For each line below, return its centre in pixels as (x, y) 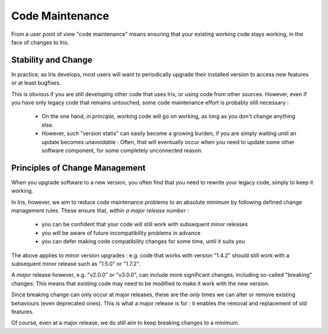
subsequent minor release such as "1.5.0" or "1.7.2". (76, 264)
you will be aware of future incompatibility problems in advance (121, 233)
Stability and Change (52, 60)
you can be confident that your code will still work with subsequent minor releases (145, 224)
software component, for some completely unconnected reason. (122, 150)
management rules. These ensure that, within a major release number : (100, 210)
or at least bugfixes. (36, 83)
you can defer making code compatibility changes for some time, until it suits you (143, 242)
